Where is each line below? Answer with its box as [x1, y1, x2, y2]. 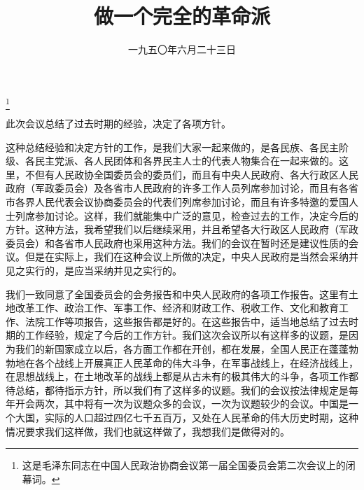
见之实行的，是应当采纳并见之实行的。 [6, 262, 182, 277]
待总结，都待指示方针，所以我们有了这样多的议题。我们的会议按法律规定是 [6, 382, 349, 397]
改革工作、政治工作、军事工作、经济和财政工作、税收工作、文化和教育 [15, 300, 339, 315]
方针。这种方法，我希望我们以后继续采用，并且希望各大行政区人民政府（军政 [6, 222, 358, 237]
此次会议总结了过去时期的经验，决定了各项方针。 [6, 116, 231, 131]
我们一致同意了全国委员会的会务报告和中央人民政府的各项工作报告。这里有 [6, 286, 349, 301]
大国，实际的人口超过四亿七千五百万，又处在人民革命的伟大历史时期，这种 [15, 409, 358, 424]
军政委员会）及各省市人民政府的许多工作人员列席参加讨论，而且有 [34, 181, 339, 195]
